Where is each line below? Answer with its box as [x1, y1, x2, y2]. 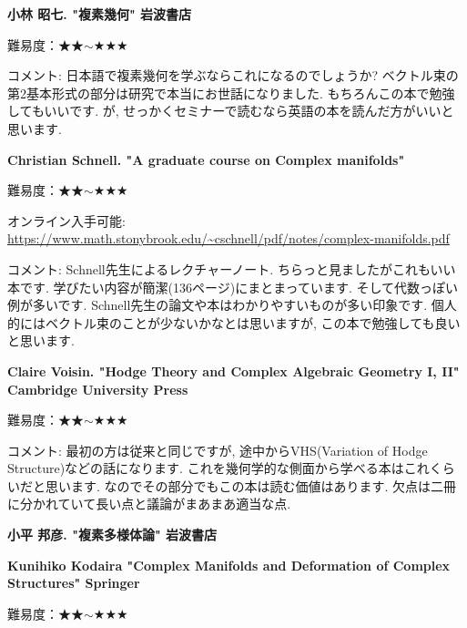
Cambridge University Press [7, 379, 188, 398]
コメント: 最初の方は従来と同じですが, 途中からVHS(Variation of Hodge [7, 440, 428, 459]
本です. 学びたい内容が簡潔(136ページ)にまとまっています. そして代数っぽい [7, 277, 459, 296]
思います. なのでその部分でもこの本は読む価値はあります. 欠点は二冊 [45, 476, 457, 495]
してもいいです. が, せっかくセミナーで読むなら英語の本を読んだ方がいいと [7, 101, 454, 120]
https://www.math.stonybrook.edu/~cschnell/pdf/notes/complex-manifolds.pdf [7, 229, 450, 248]
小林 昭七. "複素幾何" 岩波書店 [7, 5, 192, 23]
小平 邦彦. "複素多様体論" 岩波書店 [7, 525, 218, 544]
